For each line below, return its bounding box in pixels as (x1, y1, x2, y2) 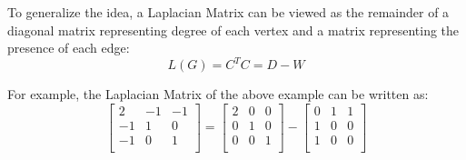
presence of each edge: (7, 38, 130, 57)
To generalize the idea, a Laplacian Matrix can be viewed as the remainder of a (7, 3, 450, 21)
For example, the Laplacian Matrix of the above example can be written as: (7, 85, 429, 104)
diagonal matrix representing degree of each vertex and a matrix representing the (7, 20, 460, 39)
